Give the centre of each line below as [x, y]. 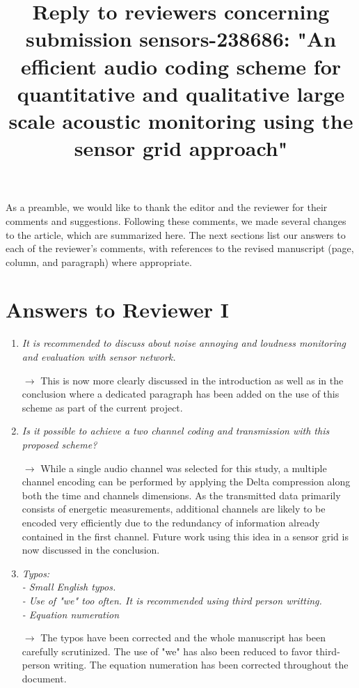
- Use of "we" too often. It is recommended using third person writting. [172, 600]
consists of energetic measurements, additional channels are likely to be [174, 509]
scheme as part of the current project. [102, 407]
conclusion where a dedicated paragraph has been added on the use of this [181, 394]
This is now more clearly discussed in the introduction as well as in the [192, 380]
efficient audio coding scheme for [181, 66]
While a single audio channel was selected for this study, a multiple [184, 468]
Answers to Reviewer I [118, 310]
